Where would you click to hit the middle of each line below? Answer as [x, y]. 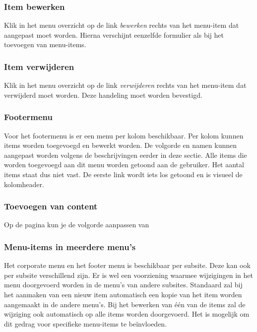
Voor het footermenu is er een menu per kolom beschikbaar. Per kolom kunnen [124, 135]
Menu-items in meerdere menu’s [70, 246]
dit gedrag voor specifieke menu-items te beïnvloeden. [86, 323]
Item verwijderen [39, 66]
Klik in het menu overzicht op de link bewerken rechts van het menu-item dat [122, 25]
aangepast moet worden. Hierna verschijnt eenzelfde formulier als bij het [114, 34]
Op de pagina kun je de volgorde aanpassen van [77, 225]
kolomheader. [24, 184]
